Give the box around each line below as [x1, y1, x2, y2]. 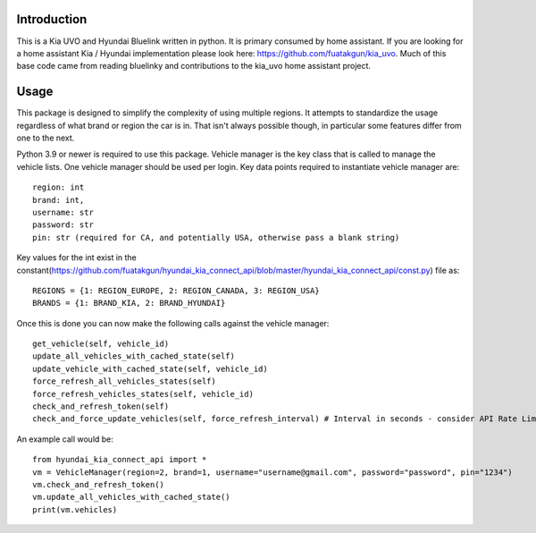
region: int [32, 182, 85, 192]
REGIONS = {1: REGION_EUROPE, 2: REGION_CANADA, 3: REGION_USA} [32, 285, 321, 295]
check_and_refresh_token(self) [32, 402, 170, 411]
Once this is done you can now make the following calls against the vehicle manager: [16, 317, 330, 328]
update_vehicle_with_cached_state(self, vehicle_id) [32, 363, 268, 374]
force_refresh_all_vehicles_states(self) [32, 376, 216, 386]
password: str [32, 220, 94, 230]
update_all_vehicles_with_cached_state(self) [32, 351, 236, 361]
